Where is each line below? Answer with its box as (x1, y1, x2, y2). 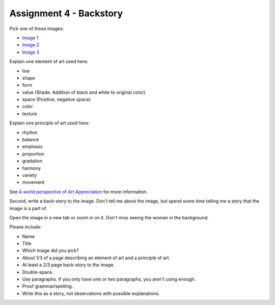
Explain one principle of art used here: (9, 120, 90, 126)
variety (22, 172, 37, 178)
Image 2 (22, 42, 40, 48)
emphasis (22, 143, 43, 150)
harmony (22, 165, 41, 171)
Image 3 (22, 49, 40, 55)
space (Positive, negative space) (22, 96, 91, 103)
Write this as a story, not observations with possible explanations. (22, 290, 160, 296)
